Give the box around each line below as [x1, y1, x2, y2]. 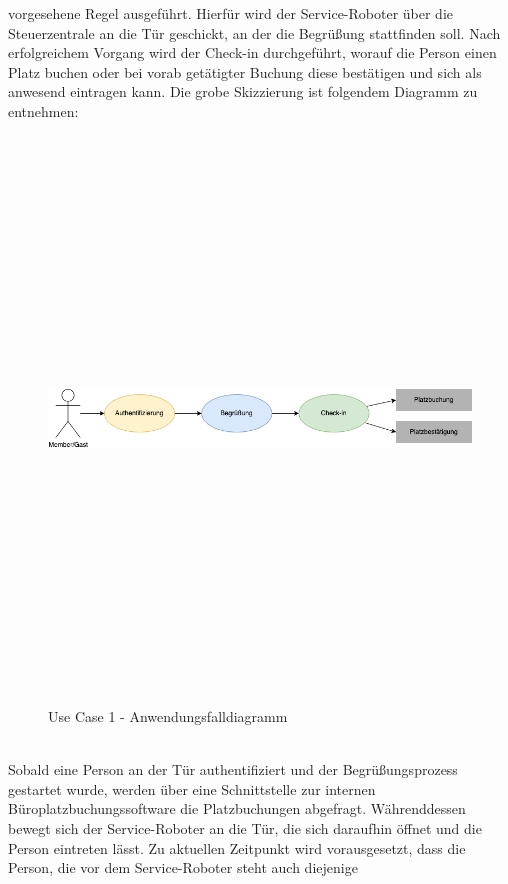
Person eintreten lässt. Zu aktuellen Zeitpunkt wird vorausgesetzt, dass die [8, 837, 466, 858]
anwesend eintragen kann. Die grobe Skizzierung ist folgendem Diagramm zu [8, 81, 478, 102]
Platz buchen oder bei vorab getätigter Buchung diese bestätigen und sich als [8, 61, 482, 82]
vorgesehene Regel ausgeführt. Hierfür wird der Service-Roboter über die [8, 3, 454, 23]
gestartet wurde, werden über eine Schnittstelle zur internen [8, 778, 376, 799]
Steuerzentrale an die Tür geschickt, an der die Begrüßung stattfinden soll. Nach [8, 22, 501, 43]
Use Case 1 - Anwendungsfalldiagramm [48, 706, 288, 727]
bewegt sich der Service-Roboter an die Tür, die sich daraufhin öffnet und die [8, 818, 482, 839]
